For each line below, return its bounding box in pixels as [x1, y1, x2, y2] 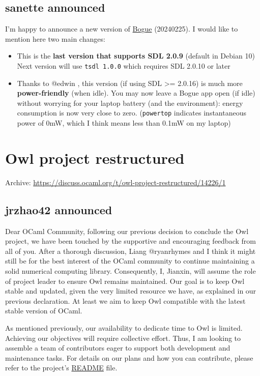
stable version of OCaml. [5, 305, 82, 316]
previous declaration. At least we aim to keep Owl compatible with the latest [5, 295, 246, 306]
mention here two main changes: [5, 33, 105, 44]
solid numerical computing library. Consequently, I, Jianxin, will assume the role [5, 265, 256, 276]
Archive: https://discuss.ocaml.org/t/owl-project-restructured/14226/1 [5, 177, 226, 187]
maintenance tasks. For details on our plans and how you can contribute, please [5, 352, 253, 363]
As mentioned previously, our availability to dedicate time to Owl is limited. [5, 322, 243, 333]
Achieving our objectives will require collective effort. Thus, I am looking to [5, 332, 241, 343]
